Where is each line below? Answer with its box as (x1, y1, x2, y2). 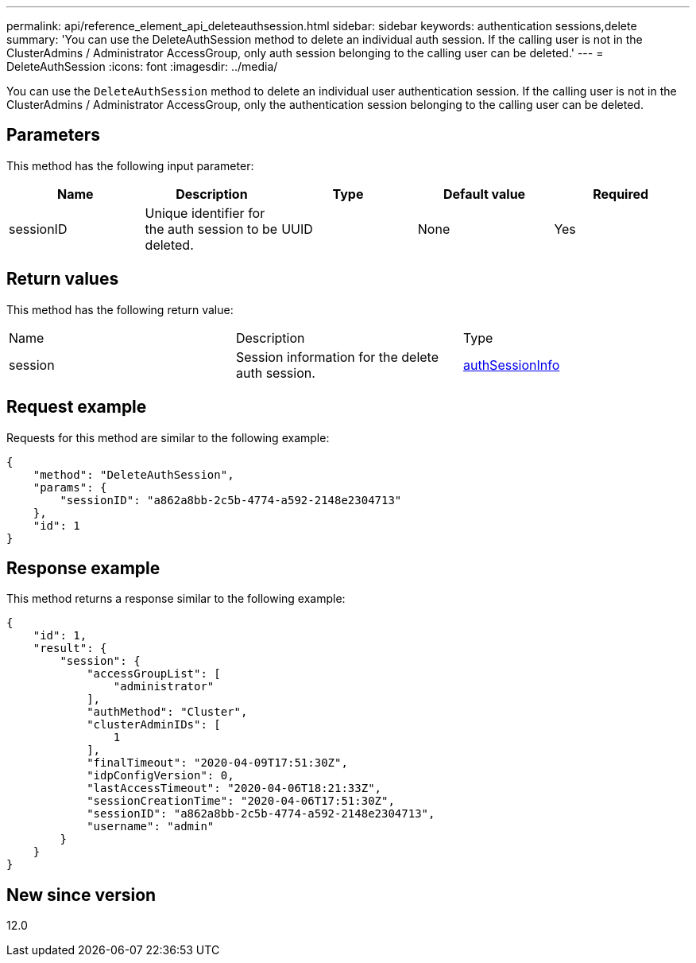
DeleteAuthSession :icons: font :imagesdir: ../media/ (6, 60, 278, 73)
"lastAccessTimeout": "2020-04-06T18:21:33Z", (87, 782, 382, 795)
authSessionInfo (462, 356, 560, 373)
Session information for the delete (235, 348, 439, 365)
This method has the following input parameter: (6, 158, 254, 173)
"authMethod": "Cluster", (87, 705, 248, 719)
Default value (443, 185, 526, 202)
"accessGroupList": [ (87, 667, 221, 681)
